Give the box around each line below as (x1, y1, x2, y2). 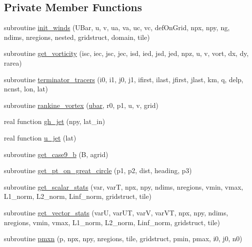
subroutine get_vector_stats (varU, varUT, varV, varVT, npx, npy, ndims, (4, 207, 228, 217)
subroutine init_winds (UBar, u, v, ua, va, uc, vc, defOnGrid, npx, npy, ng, (4, 22, 230, 33)
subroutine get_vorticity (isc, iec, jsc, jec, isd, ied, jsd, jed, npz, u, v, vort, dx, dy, (4, 48, 249, 58)
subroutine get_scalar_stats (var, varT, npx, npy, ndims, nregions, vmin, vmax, (4, 181, 243, 192)
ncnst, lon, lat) (4, 84, 48, 94)
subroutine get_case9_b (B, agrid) (4, 149, 108, 159)
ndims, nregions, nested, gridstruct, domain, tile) (4, 32, 150, 42)
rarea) (4, 57, 22, 68)
